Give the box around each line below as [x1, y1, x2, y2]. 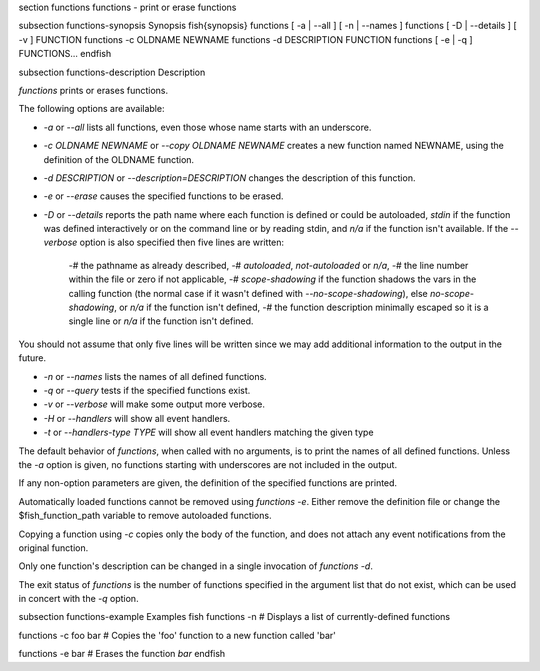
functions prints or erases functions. [18, 84, 169, 96]
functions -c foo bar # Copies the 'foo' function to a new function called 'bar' [18, 629, 337, 641]
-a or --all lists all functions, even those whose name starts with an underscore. [43, 121, 372, 133]
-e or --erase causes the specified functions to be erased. [43, 190, 284, 202]
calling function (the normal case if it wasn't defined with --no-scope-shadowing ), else [68, 287, 429, 299]
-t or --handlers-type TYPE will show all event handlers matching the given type [43, 426, 374, 439]
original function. [18, 541, 89, 554]
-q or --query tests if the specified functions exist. [43, 384, 251, 396]
